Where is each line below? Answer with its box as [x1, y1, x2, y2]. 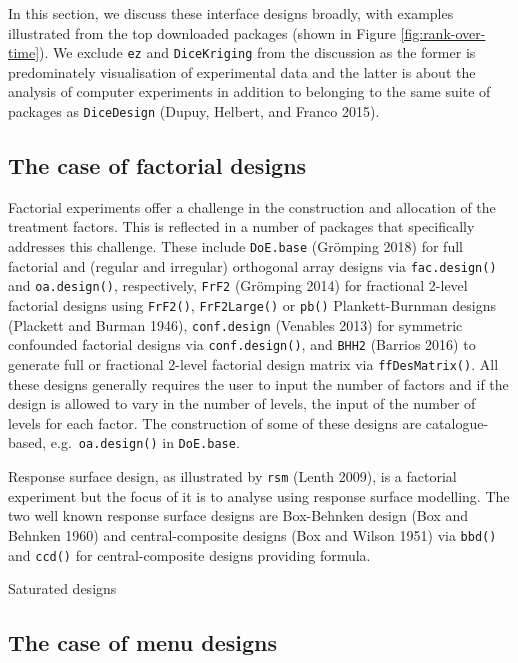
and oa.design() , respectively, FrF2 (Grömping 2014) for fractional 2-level [8, 275, 468, 296]
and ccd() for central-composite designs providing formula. [8, 544, 371, 565]
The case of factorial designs [8, 150, 307, 181]
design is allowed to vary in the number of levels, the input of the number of [8, 393, 476, 414]
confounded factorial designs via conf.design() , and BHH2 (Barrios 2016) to [8, 334, 476, 355]
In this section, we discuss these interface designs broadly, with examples [8, 3, 454, 23]
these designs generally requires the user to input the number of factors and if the [8, 373, 509, 394]
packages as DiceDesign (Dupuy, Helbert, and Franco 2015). [8, 101, 380, 122]
